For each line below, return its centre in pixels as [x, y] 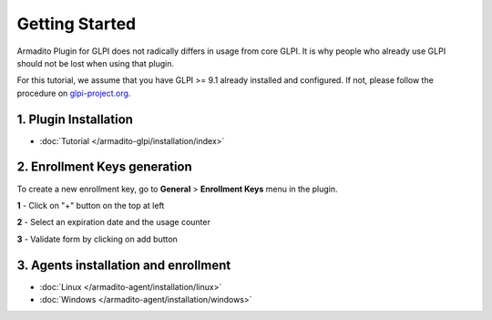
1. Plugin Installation [75, 119]
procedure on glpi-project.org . [74, 93]
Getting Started [77, 24]
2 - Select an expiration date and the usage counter [114, 222]
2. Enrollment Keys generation [105, 167]
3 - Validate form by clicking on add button [97, 239]
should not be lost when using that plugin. [96, 63]
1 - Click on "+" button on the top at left [91, 205]
